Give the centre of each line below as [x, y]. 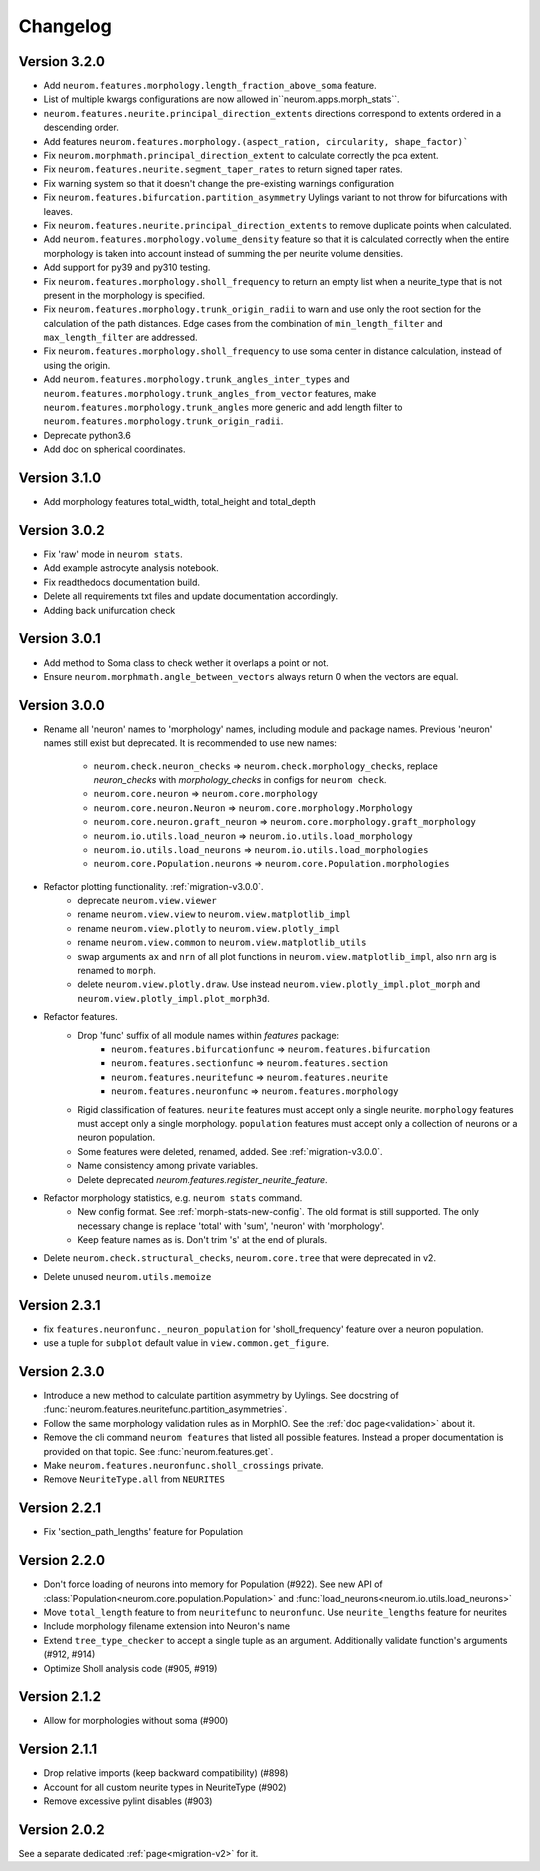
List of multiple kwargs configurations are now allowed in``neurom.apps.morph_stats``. [221, 99]
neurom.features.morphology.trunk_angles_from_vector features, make [210, 393]
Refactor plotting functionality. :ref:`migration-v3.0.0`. [153, 886]
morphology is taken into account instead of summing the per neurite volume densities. [223, 253]
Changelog [65, 26]
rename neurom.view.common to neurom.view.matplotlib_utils [222, 942]
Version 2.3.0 [61, 1371]
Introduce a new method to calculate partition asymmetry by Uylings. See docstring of [221, 1396]
